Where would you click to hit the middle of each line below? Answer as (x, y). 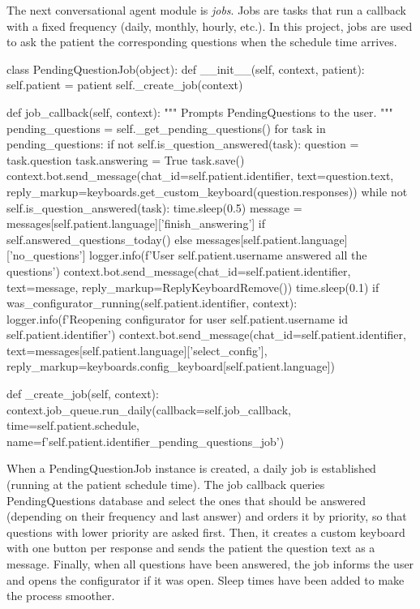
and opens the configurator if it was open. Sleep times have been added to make (206, 579)
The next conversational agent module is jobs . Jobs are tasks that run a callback (206, 10)
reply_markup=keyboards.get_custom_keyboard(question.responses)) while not (207, 191)
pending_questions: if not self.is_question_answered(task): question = (183, 144)
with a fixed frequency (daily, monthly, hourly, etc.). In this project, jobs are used (210, 26)
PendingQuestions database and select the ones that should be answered (186, 500)
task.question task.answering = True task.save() (126, 159)
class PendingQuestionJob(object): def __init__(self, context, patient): (186, 69)
